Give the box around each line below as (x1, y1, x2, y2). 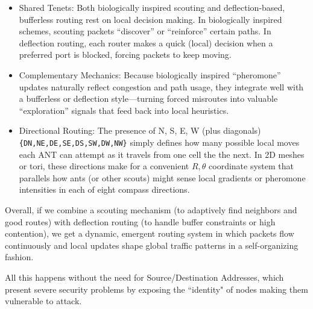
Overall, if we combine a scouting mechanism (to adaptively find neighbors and (5, 203, 297, 216)
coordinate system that (209, 160, 294, 172)
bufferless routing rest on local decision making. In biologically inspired (19, 13, 282, 25)
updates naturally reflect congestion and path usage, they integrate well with (19, 80, 304, 93)
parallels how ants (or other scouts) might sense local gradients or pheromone (19, 171, 306, 184)
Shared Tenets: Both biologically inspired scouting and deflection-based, (19, 1, 285, 13)
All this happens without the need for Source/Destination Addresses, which (5, 270, 284, 283)
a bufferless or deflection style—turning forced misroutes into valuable (19, 92, 278, 105)
